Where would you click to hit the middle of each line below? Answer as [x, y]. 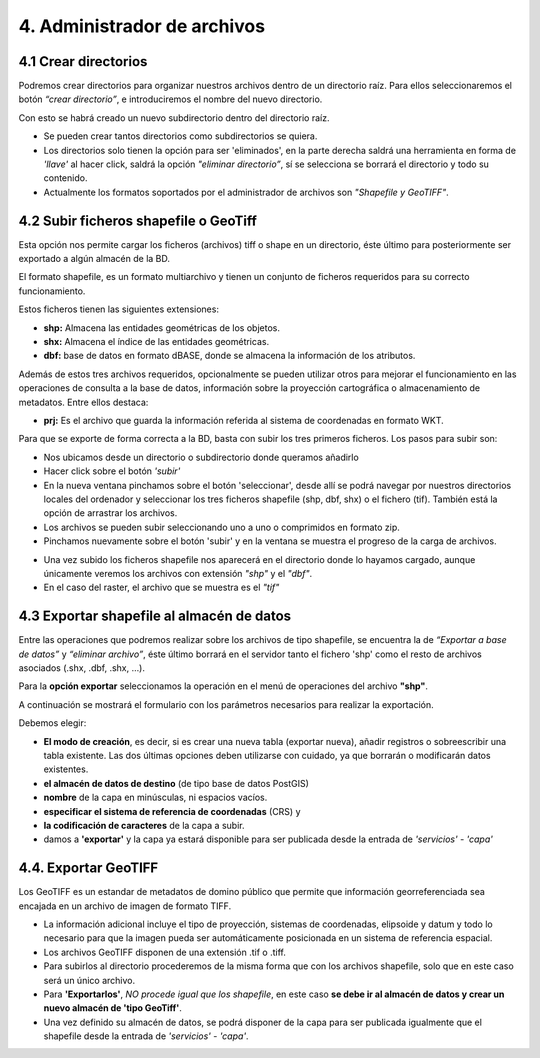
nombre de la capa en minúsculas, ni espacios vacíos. [155, 797]
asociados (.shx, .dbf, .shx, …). [81, 667]
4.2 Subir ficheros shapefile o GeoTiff [137, 220]
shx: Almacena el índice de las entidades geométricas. [156, 342]
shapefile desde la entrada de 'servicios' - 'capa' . [146, 1036]
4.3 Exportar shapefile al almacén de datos [155, 616]
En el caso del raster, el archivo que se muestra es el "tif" [161, 587]
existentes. [66, 769]
